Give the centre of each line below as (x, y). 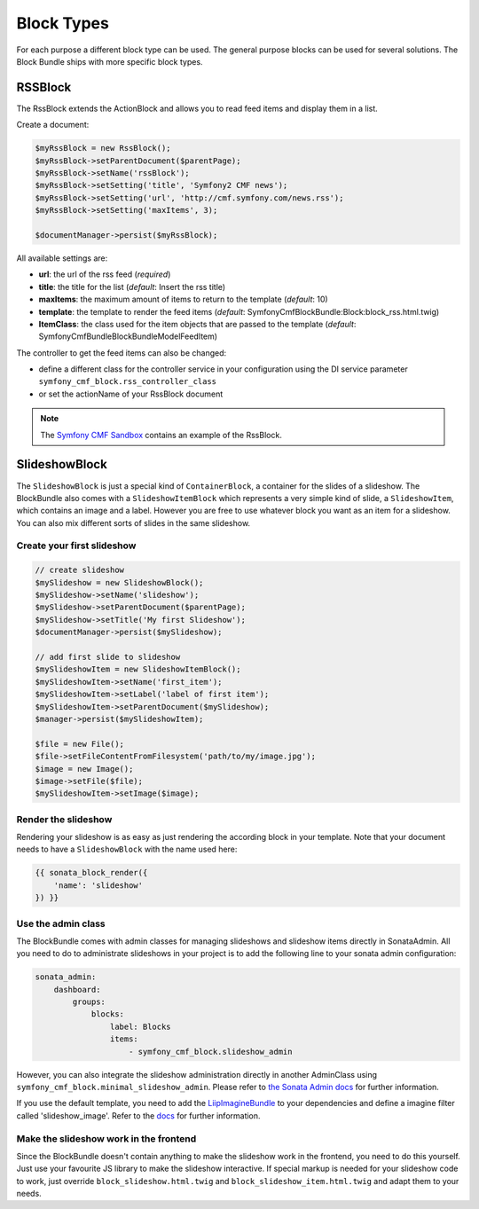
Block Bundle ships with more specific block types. (110, 61)
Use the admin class (61, 923)
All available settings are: (62, 258)
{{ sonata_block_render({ (91, 873)
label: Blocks (141, 1026)
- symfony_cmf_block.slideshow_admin (211, 1052)
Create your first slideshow (76, 546)
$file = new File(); (79, 744)
